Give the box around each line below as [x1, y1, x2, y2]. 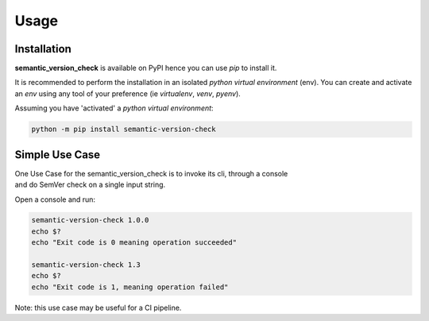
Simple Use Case [14, 148, 101, 161]
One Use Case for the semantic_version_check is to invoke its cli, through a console [14, 168, 288, 178]
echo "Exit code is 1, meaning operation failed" [31, 282, 229, 292]
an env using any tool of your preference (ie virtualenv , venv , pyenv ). [14, 88, 242, 99]
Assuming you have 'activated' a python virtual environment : [14, 103, 214, 113]
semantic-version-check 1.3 [31, 261, 141, 269]
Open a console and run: [14, 195, 95, 204]
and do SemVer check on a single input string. [14, 180, 166, 190]
